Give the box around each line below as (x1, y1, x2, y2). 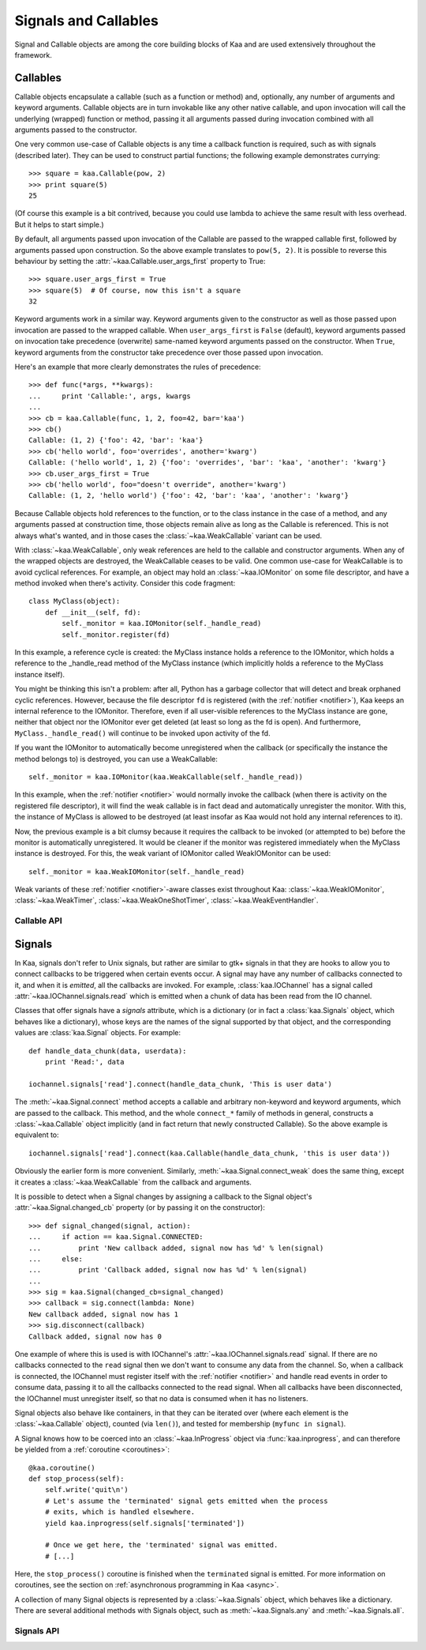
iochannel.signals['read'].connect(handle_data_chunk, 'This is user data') (28, 1079, 333, 1088)
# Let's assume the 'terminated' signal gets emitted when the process (44, 1496, 328, 1505)
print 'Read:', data (44, 1057, 125, 1067)
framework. (14, 50, 53, 59)
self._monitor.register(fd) (62, 630, 170, 639)
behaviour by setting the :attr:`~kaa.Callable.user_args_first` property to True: (14, 256, 266, 266)
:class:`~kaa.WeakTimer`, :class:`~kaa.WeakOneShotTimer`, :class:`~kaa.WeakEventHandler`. (14, 895, 319, 905)
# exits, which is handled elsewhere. (44, 1508, 196, 1516)
